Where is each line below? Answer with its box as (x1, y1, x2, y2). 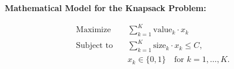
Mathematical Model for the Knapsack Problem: (5, 2, 206, 13)
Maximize (76, 26, 111, 34)
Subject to (76, 42, 113, 50)
